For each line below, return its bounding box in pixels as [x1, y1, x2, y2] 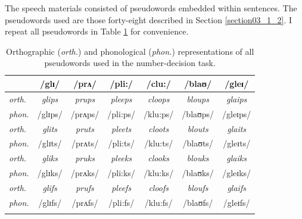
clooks [148, 152, 170, 164]
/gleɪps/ [222, 107, 251, 120]
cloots [148, 122, 169, 134]
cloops [147, 92, 170, 105]
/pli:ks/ [107, 167, 135, 179]
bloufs [187, 181, 208, 193]
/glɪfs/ [38, 196, 61, 208]
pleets [111, 122, 132, 134]
